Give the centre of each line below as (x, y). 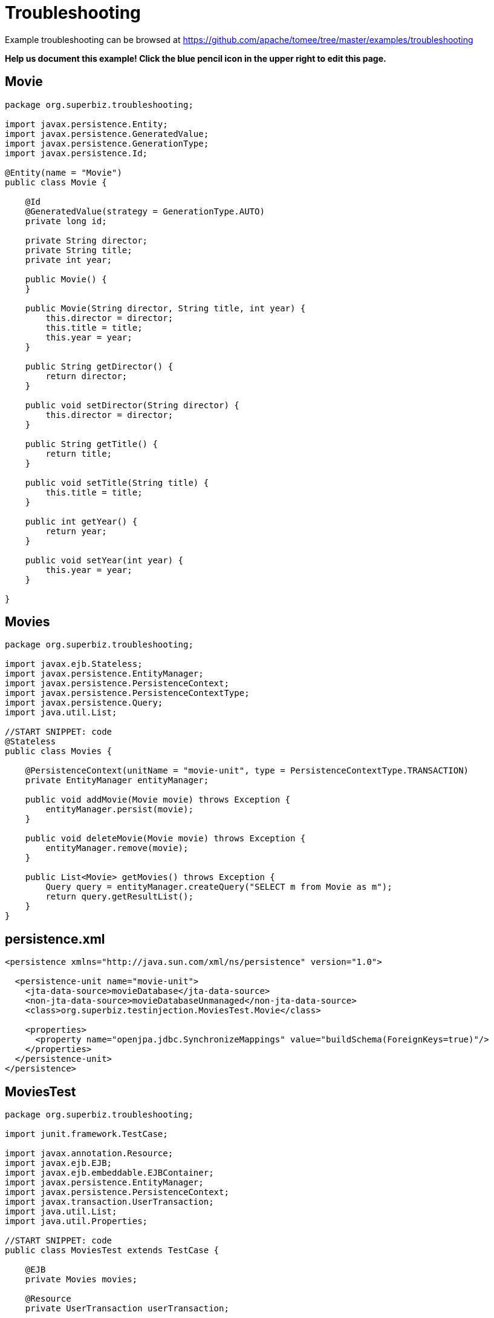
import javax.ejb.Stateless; (74, 664)
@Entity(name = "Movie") (63, 172)
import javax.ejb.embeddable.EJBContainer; (109, 1173)
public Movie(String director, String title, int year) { (165, 308)
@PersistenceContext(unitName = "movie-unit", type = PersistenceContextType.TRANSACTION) (247, 771)
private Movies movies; (81, 1280)
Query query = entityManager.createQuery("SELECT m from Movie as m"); (219, 887)
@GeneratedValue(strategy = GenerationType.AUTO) (145, 211)
